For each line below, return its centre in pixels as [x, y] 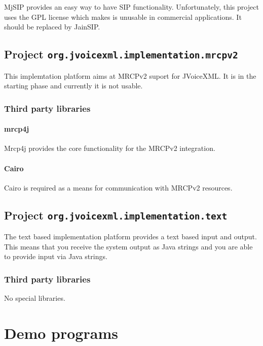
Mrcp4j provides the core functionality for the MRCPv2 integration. [110, 148]
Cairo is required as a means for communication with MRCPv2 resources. [118, 187]
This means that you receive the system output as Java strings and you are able [128, 246]
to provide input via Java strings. [56, 256]
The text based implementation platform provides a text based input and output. [130, 237]
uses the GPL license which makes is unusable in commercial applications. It [123, 17]
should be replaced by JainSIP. [52, 27]
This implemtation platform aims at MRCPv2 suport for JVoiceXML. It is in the [130, 75]
